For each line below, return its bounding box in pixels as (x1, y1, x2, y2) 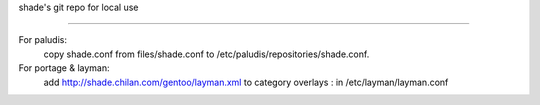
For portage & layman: (18, 62, 110, 74)
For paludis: (18, 34, 67, 46)
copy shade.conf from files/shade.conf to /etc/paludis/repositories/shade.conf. (43, 48, 370, 60)
